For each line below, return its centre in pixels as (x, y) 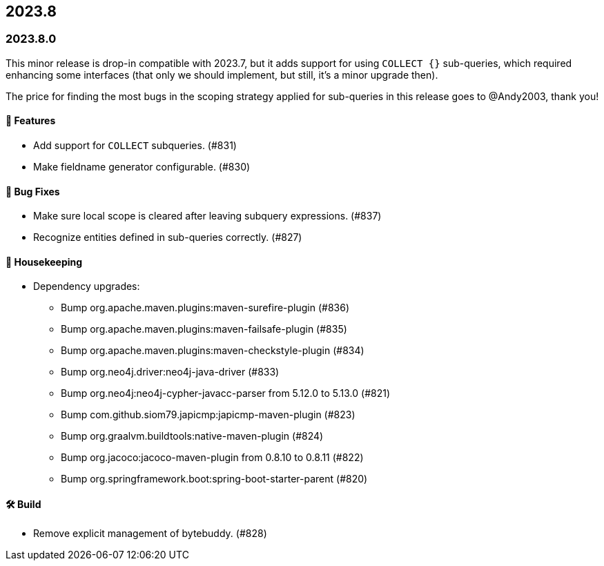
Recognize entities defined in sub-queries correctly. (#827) (168, 237)
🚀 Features (31, 121)
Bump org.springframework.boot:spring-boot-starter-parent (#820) (214, 479)
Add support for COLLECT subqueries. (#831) (135, 146)
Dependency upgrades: (87, 286)
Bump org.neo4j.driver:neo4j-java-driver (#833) (170, 372)
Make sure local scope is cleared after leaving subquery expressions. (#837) (207, 216)
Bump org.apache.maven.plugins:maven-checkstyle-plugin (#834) (213, 351)
